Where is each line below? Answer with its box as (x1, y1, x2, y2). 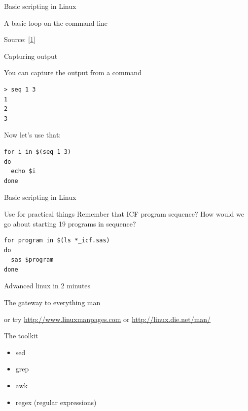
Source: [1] (4, 34, 35, 45)
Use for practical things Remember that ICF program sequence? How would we (4, 208, 244, 219)
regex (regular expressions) (15, 397, 97, 407)
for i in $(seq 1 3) (4, 148, 71, 155)
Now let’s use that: (4, 130, 61, 140)
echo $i (11, 168, 36, 175)
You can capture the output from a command (4, 67, 142, 78)
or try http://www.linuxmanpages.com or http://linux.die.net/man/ (4, 314, 211, 324)
